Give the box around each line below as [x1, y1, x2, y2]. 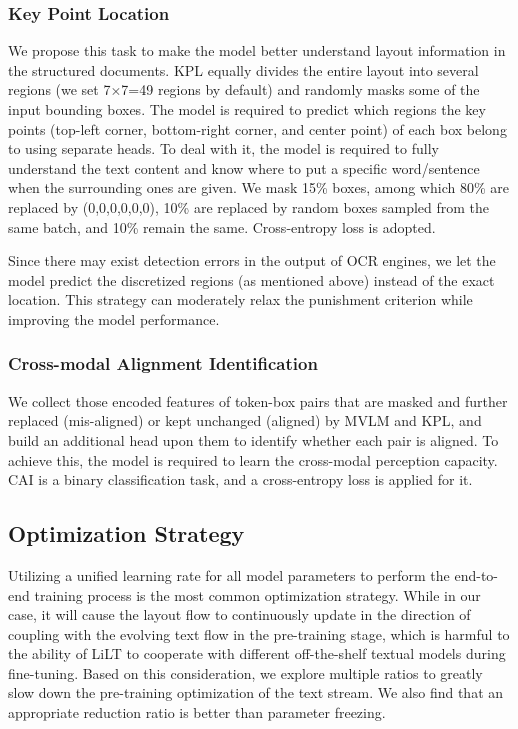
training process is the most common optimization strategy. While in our [34, 584, 481, 605]
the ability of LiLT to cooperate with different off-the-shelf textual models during [8, 643, 506, 664]
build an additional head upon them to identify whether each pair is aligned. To [8, 429, 499, 450]
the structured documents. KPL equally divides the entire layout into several [8, 59, 479, 80]
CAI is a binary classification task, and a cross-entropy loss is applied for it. [8, 469, 473, 490]
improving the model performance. [8, 308, 220, 329]
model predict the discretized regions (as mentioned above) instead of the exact [8, 269, 495, 290]
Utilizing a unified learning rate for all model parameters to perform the [8, 564, 450, 585]
